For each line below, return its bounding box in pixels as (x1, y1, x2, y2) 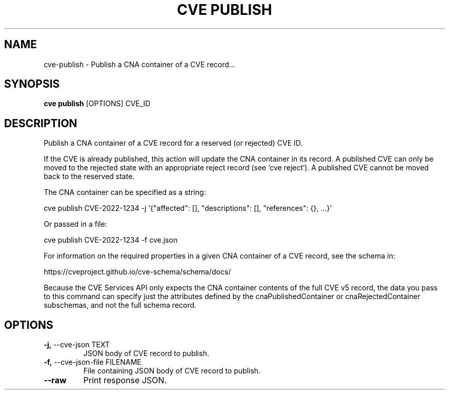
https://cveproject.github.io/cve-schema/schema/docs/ (44, 267, 231, 277)
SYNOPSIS (4, 77, 60, 91)
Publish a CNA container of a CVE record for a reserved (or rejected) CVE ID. (44, 139, 303, 148)
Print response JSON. (83, 375, 167, 386)
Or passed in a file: (44, 220, 107, 229)
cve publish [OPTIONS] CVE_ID (44, 99, 151, 108)
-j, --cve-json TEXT (44, 340, 110, 349)
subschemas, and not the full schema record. (44, 301, 197, 310)
